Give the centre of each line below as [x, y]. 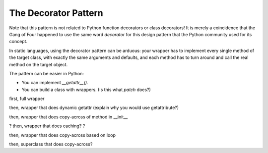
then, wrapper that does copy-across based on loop [63, 135]
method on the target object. [38, 64]
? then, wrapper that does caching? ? [47, 126]
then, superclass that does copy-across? [51, 144]
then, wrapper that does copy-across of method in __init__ [68, 117]
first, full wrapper [27, 99]
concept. [18, 42]
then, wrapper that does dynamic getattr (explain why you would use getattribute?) [94, 108]
